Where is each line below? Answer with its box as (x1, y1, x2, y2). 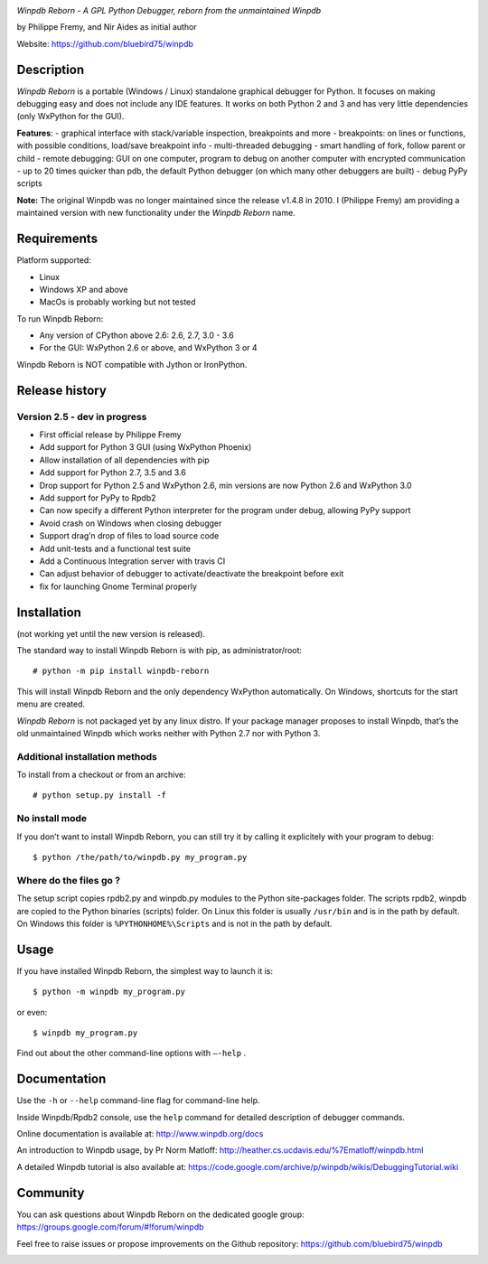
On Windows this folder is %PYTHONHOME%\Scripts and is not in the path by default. (16, 918, 333, 929)
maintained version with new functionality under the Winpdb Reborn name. (16, 208, 296, 219)
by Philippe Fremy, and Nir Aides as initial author (16, 22, 198, 33)
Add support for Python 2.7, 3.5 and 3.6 (39, 467, 187, 478)
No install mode (16, 812, 88, 825)
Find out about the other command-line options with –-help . (16, 1048, 247, 1059)
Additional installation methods (16, 750, 157, 763)
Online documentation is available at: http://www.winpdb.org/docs (16, 1128, 264, 1139)
